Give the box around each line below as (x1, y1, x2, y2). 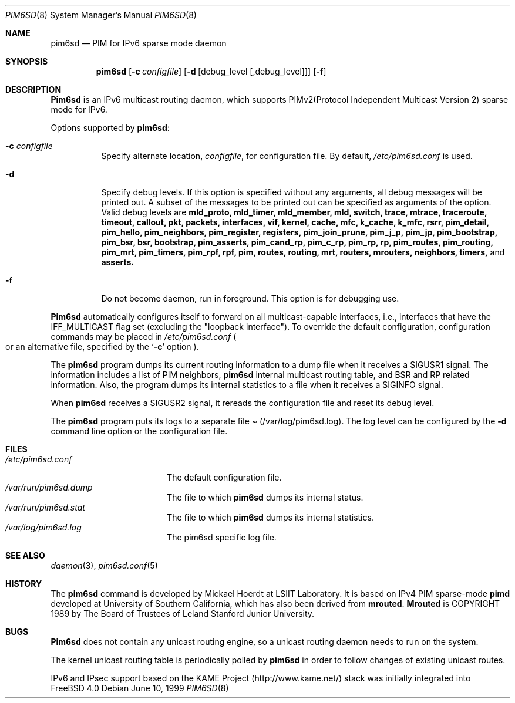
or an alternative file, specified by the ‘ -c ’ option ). (5, 342, 199, 351)
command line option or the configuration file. (51, 426, 228, 436)
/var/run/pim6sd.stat (5, 502, 85, 512)
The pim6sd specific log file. (167, 532, 277, 542)
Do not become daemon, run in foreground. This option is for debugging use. (101, 293, 399, 303)
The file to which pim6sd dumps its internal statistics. (167, 512, 374, 522)
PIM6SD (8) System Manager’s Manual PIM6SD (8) (5, 10, 197, 20)
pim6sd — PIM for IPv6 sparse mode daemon (51, 38, 227, 48)
